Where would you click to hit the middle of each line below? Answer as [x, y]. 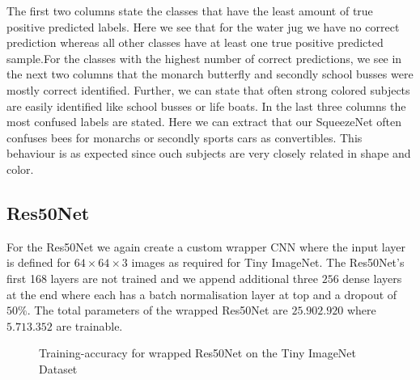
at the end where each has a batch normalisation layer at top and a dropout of [202, 294]
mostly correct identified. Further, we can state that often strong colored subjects [208, 89]
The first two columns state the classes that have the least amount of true [190, 11]
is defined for [39, 262]
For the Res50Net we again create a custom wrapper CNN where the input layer [206, 246]
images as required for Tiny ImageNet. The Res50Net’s [268, 262]
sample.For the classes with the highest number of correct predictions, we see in [204, 58]
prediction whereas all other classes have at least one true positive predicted [195, 42]
